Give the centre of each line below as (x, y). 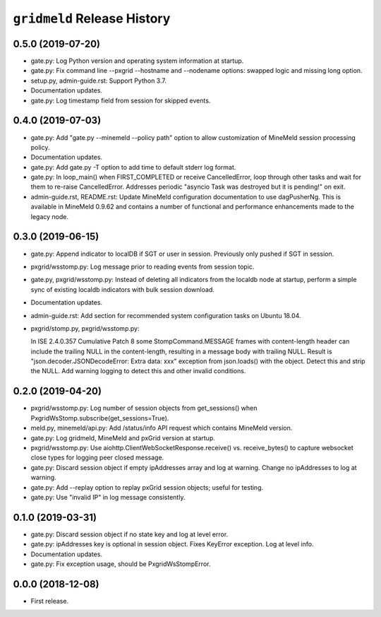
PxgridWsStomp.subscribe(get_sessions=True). (100, 418)
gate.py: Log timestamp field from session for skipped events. (121, 100)
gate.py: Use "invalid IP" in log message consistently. (108, 497)
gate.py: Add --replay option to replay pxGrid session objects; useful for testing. (147, 487)
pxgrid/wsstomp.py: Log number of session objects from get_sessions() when (144, 408)
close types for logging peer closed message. (97, 458)
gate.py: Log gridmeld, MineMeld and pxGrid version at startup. (123, 437)
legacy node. (49, 216)
